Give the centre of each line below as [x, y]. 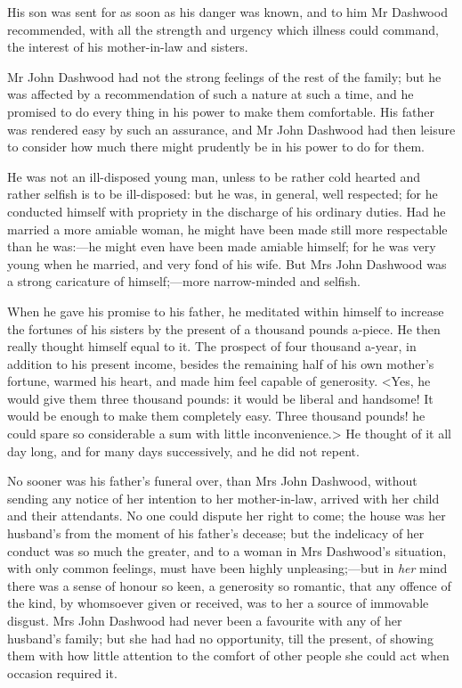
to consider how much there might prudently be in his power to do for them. [216, 147]
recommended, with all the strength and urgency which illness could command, [223, 29]
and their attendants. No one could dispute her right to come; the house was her [227, 516]
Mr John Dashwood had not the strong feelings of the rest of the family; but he [224, 76]
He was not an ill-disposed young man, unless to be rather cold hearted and [214, 176]
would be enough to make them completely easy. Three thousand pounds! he [216, 416]
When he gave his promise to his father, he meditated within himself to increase [226, 311]
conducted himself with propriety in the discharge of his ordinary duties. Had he [227, 211]
